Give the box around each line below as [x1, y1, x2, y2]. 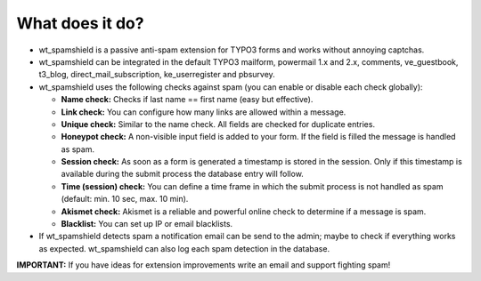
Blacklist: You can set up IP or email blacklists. [61, 219, 233, 229]
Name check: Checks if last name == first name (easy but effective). [61, 94, 314, 105]
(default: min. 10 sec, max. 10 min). [61, 194, 189, 205]
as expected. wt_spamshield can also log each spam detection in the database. [38, 243, 330, 253]
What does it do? [16, 13, 144, 33]
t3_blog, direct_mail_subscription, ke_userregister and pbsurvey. [38, 69, 275, 80]
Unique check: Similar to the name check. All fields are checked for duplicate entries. [61, 118, 376, 129]
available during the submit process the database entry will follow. [61, 169, 305, 180]
